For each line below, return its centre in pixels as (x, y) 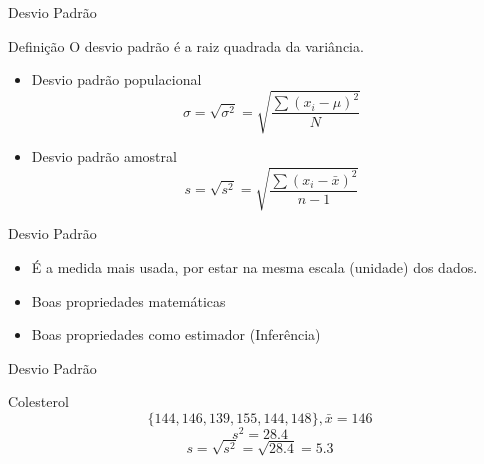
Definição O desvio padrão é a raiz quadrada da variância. (186, 45)
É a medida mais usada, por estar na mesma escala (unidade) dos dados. (254, 267)
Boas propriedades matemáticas (128, 300)
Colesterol (38, 401)
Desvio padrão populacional (116, 79)
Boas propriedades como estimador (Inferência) (176, 334)
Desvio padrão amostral (104, 156)
